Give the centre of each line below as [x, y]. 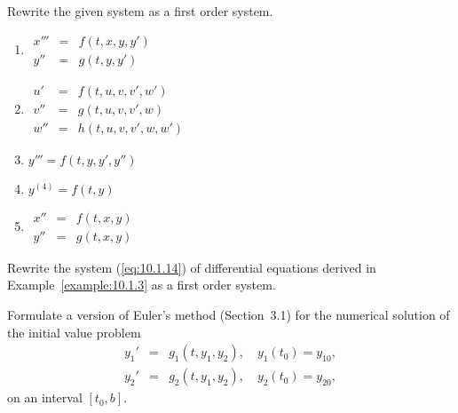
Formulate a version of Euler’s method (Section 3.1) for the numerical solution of [229, 314]
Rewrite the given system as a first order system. [140, 11]
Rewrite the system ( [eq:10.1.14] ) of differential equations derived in [192, 267]
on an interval [45, 397]
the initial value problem [74, 332]
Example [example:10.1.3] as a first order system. [142, 285]
